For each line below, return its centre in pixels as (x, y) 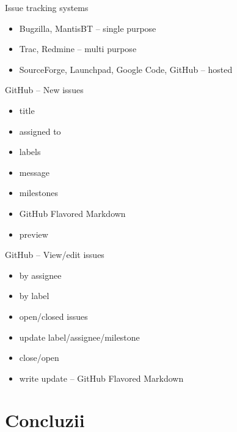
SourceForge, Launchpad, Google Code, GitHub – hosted (126, 69)
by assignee (40, 275)
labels (30, 152)
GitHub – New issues (44, 90)
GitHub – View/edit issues (55, 255)
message (34, 172)
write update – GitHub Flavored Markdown (101, 378)
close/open (39, 358)
